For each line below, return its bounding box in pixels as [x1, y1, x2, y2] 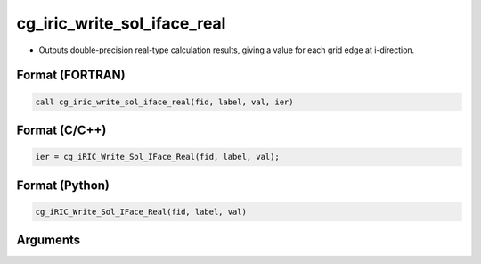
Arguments [16, 233, 81, 248]
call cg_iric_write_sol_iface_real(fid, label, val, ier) [35, 96, 294, 107]
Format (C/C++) [16, 122, 107, 137]
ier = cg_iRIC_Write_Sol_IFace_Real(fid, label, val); [35, 152, 280, 162]
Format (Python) [16, 177, 110, 193]
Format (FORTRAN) [16, 68, 126, 83]
